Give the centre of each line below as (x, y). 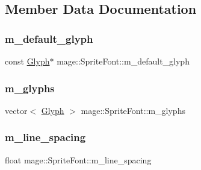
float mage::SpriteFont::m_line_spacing (78, 159)
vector (16, 110)
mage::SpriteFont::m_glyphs (133, 110)
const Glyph (27, 61)
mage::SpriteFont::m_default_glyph (123, 61)
